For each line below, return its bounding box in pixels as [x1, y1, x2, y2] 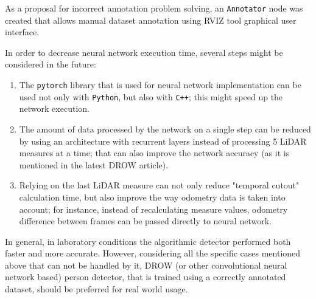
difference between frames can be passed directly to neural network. [19, 215, 272, 227]
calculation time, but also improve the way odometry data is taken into [19, 190, 286, 203]
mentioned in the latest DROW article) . [19, 158, 169, 171]
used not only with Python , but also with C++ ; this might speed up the [19, 90, 283, 103]
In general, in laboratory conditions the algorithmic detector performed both [5, 235, 291, 247]
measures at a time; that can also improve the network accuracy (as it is [19, 146, 290, 159]
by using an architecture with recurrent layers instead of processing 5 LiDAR [19, 134, 307, 147]
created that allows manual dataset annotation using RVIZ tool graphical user [5, 13, 297, 26]
